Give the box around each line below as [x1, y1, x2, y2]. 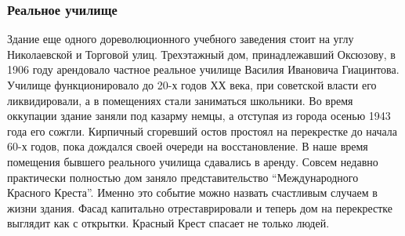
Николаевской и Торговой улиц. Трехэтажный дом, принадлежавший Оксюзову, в [7, 45, 396, 62]
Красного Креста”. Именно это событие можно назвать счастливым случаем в [7, 184, 378, 201]
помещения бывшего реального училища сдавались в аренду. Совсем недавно [7, 153, 378, 169]
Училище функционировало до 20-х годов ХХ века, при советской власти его [7, 77, 377, 93]
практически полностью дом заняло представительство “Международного [7, 169, 359, 185]
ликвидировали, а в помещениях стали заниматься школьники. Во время [7, 92, 353, 108]
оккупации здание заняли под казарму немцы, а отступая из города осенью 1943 [7, 107, 391, 124]
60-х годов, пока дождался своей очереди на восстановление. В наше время [7, 138, 368, 154]
